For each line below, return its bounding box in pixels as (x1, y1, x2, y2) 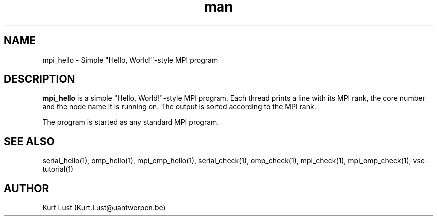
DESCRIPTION (4, 73, 75, 86)
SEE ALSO (4, 135, 55, 148)
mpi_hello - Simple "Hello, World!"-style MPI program (42, 55, 218, 64)
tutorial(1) (42, 165, 74, 174)
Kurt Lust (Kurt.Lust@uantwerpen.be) (42, 203, 166, 212)
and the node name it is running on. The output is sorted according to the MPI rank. (42, 102, 316, 111)
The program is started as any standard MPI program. (42, 118, 219, 127)
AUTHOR (4, 182, 49, 195)
